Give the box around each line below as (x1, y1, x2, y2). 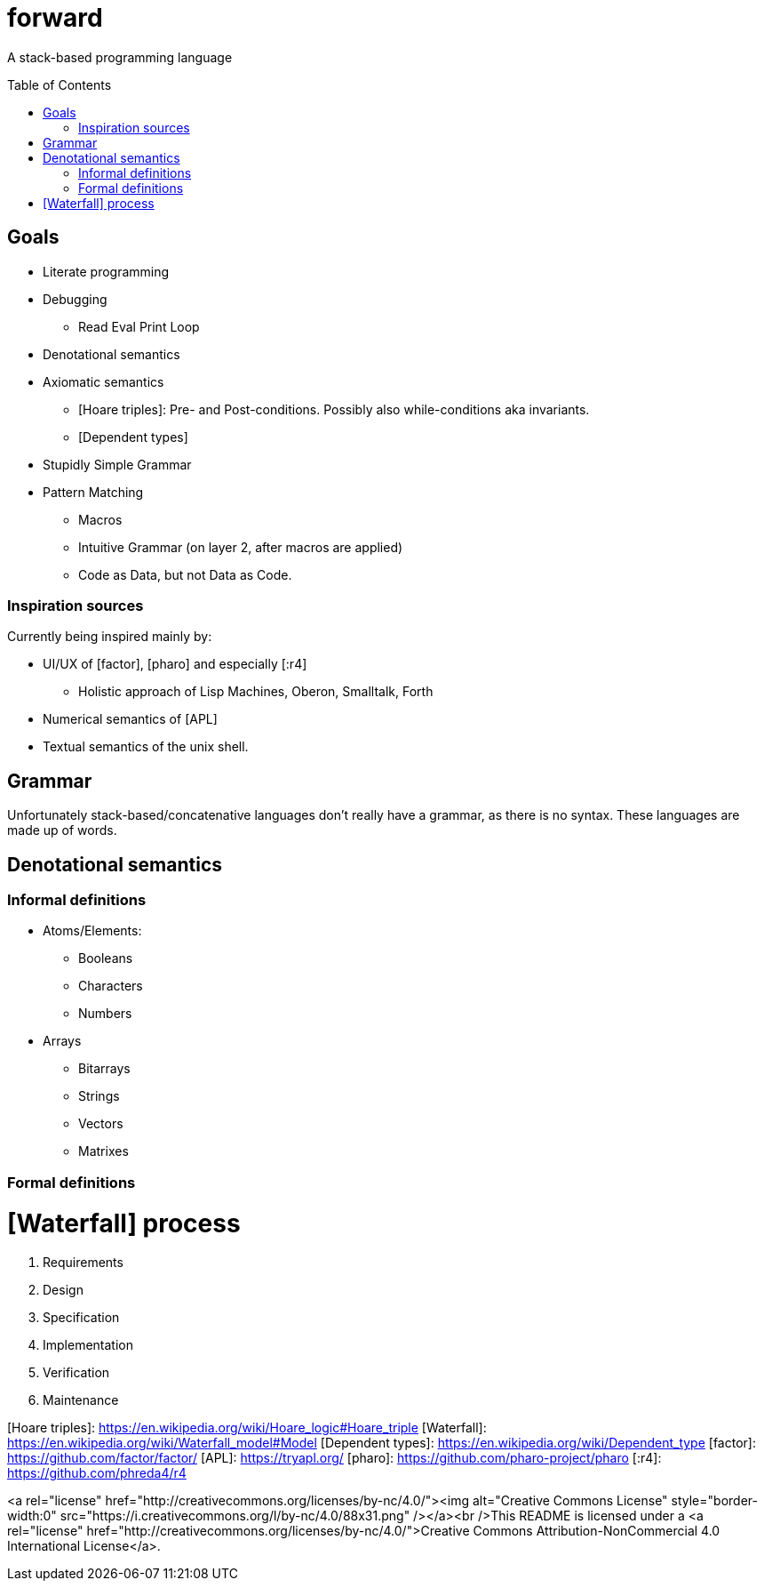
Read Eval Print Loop (78, 318, 200, 334)
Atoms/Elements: (43, 923, 142, 939)
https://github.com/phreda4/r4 (7, 1465, 187, 1481)
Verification (43, 1365, 110, 1381)
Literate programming (43, 263, 170, 279)
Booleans (78, 950, 133, 966)
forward (7, 3, 103, 33)
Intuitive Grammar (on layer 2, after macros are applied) (78, 539, 403, 555)
